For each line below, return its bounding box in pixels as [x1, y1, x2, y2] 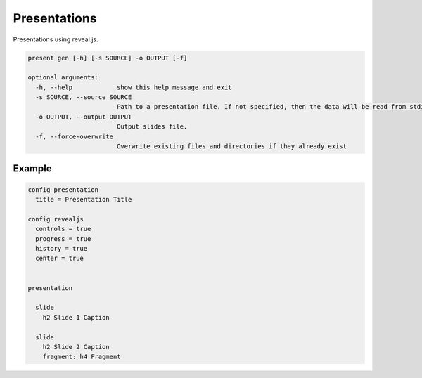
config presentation [27, 185, 98, 193]
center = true [35, 254, 84, 263]
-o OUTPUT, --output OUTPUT [35, 112, 132, 121]
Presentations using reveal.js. [13, 35, 98, 44]
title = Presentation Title [35, 195, 132, 204]
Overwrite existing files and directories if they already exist [116, 143, 347, 150]
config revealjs [27, 215, 84, 223]
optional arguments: [27, 74, 98, 82]
